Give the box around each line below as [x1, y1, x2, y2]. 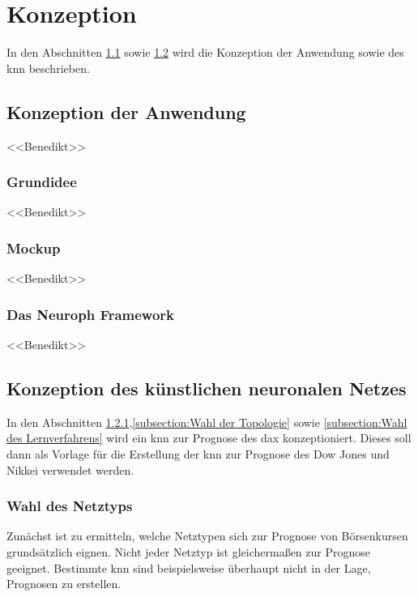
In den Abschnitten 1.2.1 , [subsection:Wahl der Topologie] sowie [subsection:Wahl [6, 413, 407, 430]
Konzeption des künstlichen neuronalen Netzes [6, 375, 407, 400]
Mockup [6, 237, 61, 258]
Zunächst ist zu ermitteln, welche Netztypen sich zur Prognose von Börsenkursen [6, 527, 408, 544]
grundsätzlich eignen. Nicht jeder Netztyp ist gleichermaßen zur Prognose [6, 543, 370, 560]
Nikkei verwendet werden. [6, 461, 134, 478]
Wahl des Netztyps [6, 496, 133, 516]
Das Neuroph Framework [6, 304, 175, 324]
